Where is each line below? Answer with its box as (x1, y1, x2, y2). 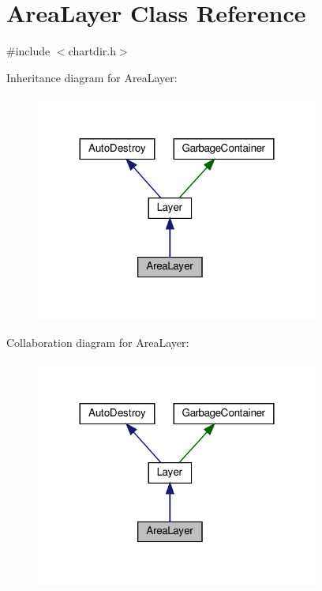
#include (6, 43, 51, 59)
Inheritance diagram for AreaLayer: (6, 69, 178, 85)
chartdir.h (68, 43, 116, 59)
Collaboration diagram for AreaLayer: (6, 333, 189, 350)
